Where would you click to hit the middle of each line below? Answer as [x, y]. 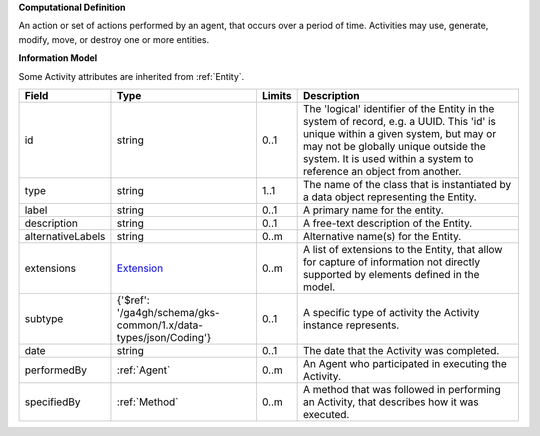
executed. [326, 414]
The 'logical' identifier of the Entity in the [398, 108]
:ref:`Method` [147, 402]
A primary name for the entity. [373, 210]
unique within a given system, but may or [399, 133]
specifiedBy [52, 402]
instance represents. [351, 325]
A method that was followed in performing [402, 389]
